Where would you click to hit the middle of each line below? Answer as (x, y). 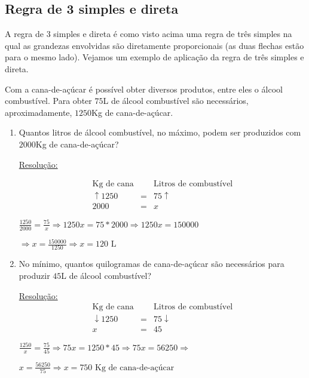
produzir (34, 275)
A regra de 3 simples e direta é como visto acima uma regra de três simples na (149, 34)
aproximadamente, (39, 112)
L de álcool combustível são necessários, (176, 101)
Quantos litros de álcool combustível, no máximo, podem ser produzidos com (160, 132)
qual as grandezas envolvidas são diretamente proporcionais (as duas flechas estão (154, 45)
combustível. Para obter (48, 101)
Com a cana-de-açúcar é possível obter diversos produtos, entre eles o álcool (144, 89)
